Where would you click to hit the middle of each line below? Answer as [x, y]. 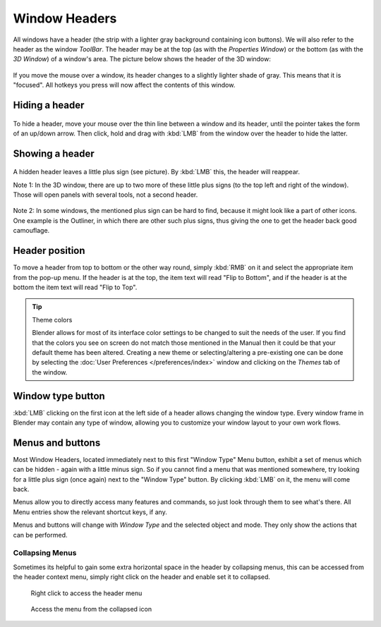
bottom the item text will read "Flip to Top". [75, 287]
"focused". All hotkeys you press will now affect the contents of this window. [124, 85]
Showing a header [54, 153]
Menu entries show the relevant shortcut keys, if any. [90, 512]
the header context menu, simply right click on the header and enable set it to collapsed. [142, 577]
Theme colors [52, 319]
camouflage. [31, 231]
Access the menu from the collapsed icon [91, 609]
